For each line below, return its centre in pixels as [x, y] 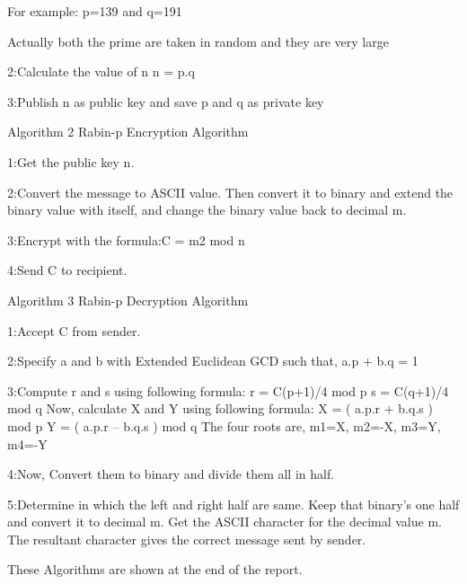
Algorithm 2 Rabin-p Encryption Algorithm [128, 132]
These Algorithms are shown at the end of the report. [155, 569]
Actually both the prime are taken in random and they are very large [198, 41]
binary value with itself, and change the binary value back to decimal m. [207, 210]
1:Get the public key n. [71, 161]
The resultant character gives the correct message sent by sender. [187, 539]
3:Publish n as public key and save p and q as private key [166, 101]
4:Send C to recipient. [67, 270]
